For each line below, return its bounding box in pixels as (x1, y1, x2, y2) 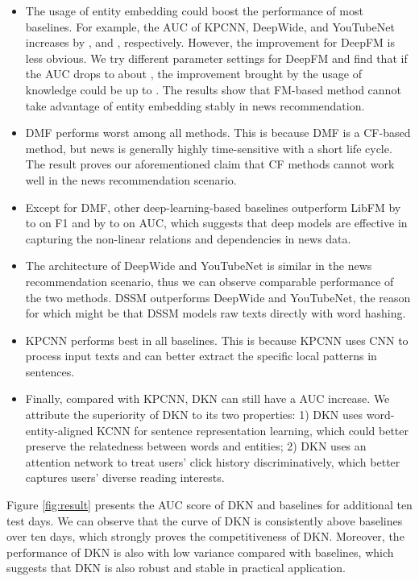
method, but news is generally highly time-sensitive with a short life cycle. (25, 139, 392, 156)
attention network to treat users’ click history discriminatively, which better (25, 453, 400, 470)
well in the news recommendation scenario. (25, 171, 237, 188)
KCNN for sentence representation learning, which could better (97, 421, 409, 438)
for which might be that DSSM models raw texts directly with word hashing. (25, 305, 406, 322)
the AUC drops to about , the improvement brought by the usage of (25, 65, 362, 82)
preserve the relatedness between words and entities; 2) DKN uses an (25, 438, 367, 454)
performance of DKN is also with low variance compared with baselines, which (6, 543, 394, 560)
